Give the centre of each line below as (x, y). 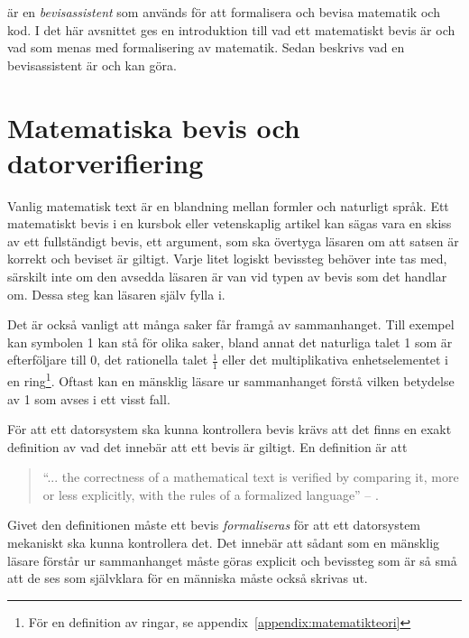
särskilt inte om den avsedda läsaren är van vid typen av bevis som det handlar (227, 277)
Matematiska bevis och (154, 127)
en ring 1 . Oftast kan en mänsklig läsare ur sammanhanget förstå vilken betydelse (231, 379)
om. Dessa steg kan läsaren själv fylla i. (116, 294)
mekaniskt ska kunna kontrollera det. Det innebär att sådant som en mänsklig (224, 543)
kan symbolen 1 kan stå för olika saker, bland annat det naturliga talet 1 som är (230, 342)
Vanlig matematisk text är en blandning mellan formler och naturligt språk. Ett (228, 205)
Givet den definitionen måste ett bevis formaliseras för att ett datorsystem (214, 525)
